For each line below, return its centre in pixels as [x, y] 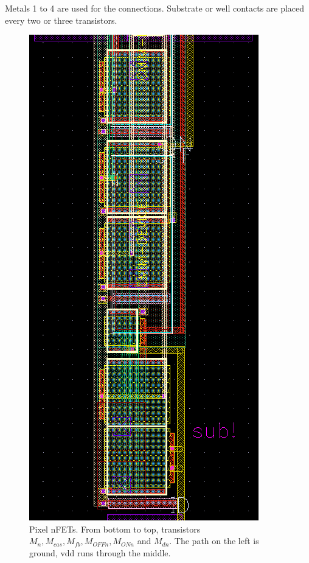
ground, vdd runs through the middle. [100, 552]
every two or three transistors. [61, 20]
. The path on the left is [214, 541]
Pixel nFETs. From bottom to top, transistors [115, 529]
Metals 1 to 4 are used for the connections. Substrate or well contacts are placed [155, 8]
